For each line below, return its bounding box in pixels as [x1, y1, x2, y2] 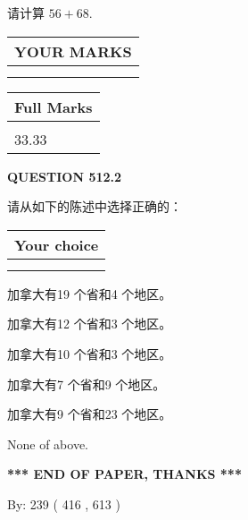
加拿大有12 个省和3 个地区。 [7, 314, 172, 333]
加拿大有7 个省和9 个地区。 [7, 374, 166, 393]
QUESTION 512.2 [7, 166, 122, 185]
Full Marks [14, 96, 93, 117]
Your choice [14, 234, 99, 255]
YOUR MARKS [14, 40, 132, 62]
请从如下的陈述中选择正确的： [7, 197, 182, 216]
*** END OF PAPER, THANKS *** [7, 465, 242, 483]
